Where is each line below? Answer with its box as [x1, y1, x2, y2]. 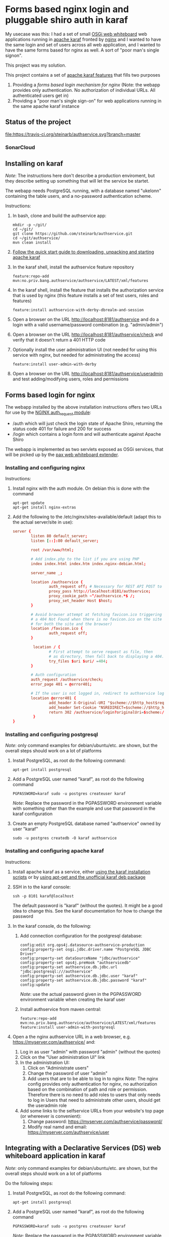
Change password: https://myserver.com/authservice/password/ [27, 1118, 162, 1124]
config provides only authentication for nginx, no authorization [27, 1081, 157, 1087]
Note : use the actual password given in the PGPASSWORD [20, 991, 142, 997]
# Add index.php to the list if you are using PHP [31, 556, 140, 561]
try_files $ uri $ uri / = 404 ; [48, 658, 108, 664]
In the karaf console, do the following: [12, 923, 92, 929]
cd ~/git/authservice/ [12, 236, 61, 241]
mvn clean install [12, 240, 51, 245]
